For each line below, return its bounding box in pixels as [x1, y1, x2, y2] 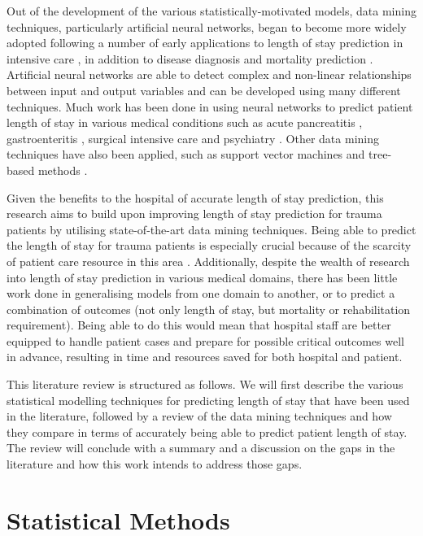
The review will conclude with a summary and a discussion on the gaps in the [7, 439, 395, 456]
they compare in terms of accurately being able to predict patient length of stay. [7, 423, 408, 440]
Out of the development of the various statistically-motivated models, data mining [7, 2, 416, 19]
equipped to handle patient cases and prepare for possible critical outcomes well [7, 332, 404, 349]
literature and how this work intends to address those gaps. [7, 455, 303, 473]
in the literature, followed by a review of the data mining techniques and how [7, 407, 392, 425]
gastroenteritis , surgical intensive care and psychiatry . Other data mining [7, 129, 379, 146]
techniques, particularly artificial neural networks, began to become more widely [7, 18, 407, 35]
